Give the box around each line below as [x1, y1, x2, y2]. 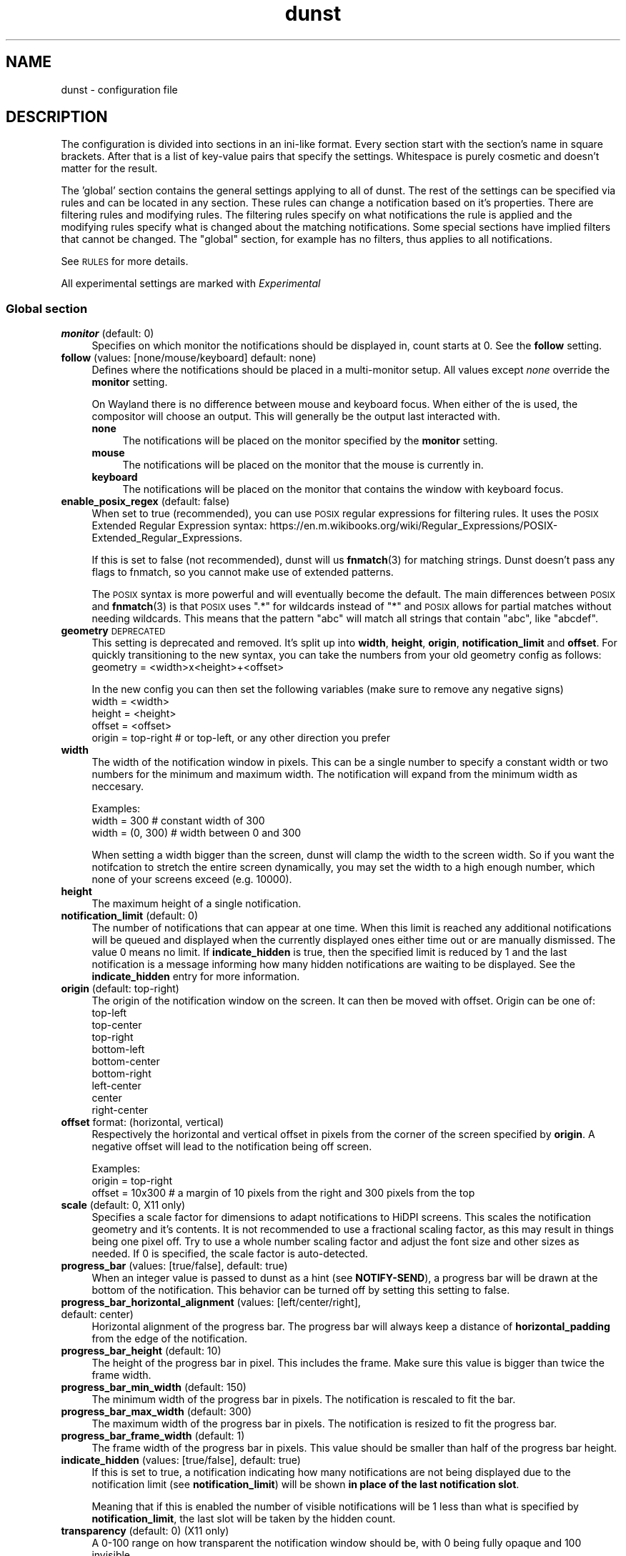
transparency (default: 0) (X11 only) [61, 1525, 229, 1537]
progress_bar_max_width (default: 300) [61, 1405, 252, 1418]
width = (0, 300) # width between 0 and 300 [91, 827, 302, 839]
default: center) [61, 1308, 134, 1321]
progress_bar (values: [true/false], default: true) [61, 1260, 288, 1272]
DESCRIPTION [6, 108, 108, 126]
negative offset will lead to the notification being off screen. [91, 1140, 372, 1153]
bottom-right [91, 1067, 151, 1080]
